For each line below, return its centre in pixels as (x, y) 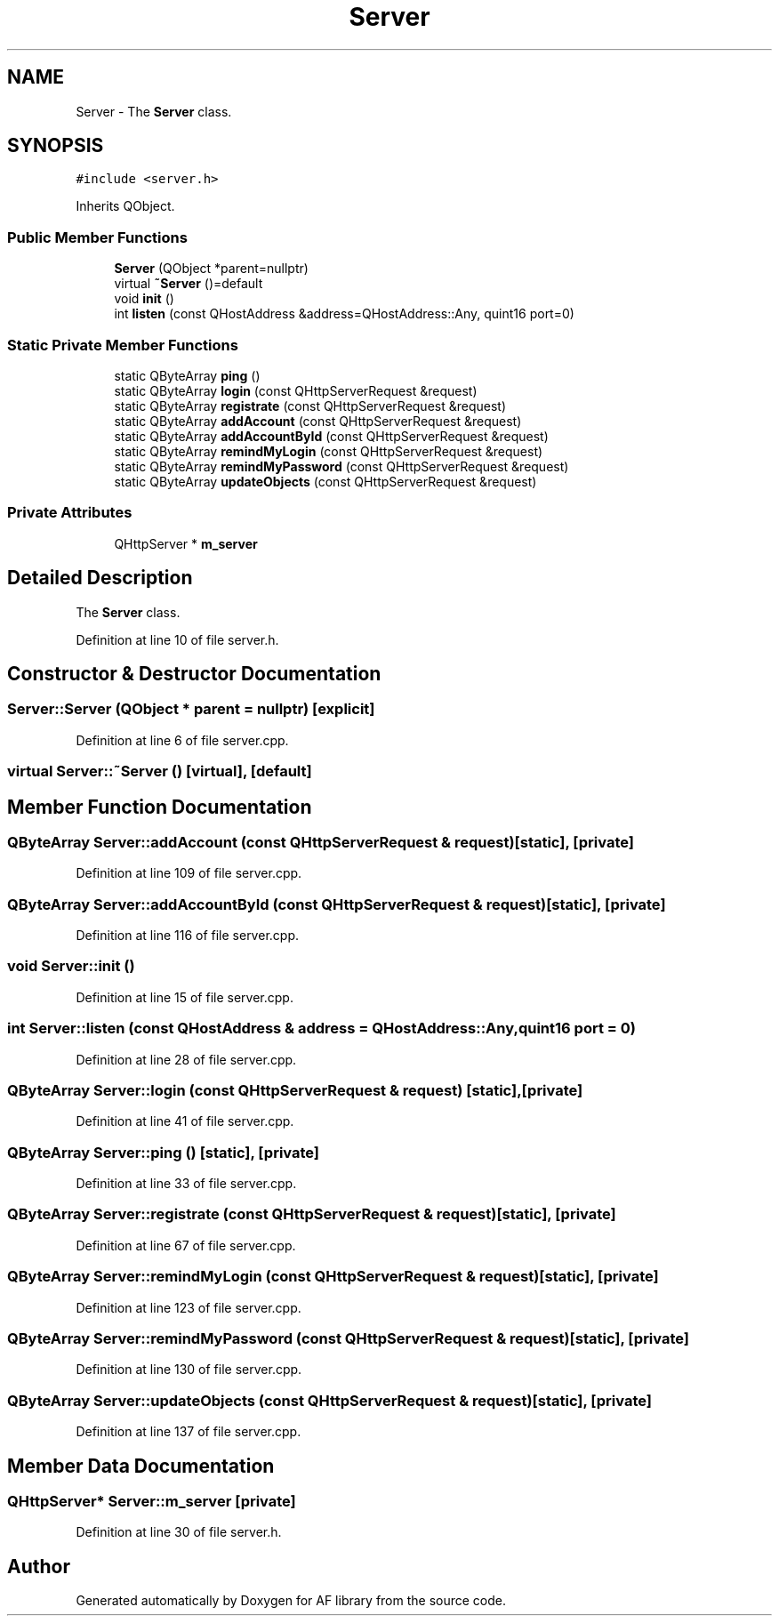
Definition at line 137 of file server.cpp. (189, 1432)
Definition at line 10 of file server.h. (177, 639)
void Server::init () (71, 966)
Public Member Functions (97, 237)
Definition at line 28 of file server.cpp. (186, 1059)
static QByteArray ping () (187, 375)
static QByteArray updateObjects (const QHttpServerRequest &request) (325, 481)
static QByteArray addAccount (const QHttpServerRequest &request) (318, 421)
